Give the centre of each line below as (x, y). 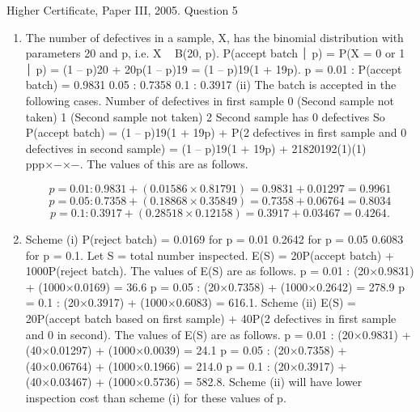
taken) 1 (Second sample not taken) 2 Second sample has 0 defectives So (205, 116)
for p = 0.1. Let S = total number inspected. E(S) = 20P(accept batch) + (210, 255)
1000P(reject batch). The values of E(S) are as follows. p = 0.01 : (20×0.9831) (220, 271)
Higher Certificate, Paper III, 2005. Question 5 (122, 10)
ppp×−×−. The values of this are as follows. (137, 164)
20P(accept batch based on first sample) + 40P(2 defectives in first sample (211, 318)
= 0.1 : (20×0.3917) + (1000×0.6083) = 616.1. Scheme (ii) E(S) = (191, 302)
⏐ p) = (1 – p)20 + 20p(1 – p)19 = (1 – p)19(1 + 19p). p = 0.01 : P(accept (214, 68)
